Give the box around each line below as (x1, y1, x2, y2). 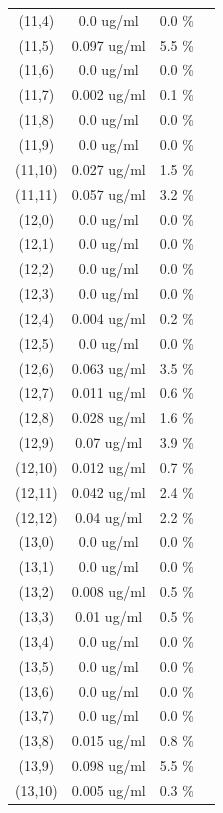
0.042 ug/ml (71, 481, 146, 502)
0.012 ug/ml (71, 456, 146, 477)
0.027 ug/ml (71, 158, 146, 179)
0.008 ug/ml (71, 581, 146, 602)
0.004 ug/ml (71, 307, 146, 328)
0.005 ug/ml (71, 779, 146, 800)
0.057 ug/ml (71, 183, 146, 204)
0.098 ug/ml (71, 755, 146, 776)
